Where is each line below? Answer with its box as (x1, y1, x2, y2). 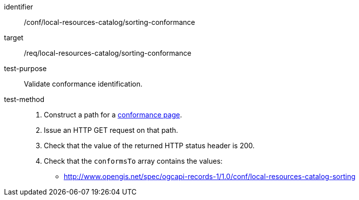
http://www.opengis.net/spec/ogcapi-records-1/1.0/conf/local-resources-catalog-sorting (64, 172, 356, 181)
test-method (4, 95, 44, 103)
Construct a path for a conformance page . (44, 110, 182, 119)
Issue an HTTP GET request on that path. (44, 126, 178, 134)
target (4, 33, 23, 42)
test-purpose (4, 64, 47, 73)
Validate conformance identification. (24, 80, 142, 88)
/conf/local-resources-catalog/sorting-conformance (24, 18, 195, 26)
